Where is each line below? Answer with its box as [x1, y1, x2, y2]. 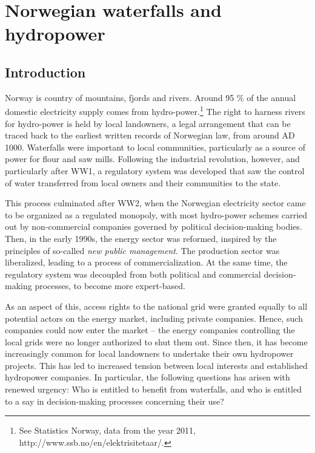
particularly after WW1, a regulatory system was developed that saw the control [5, 164, 305, 177]
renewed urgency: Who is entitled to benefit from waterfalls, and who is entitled [5, 383, 302, 396]
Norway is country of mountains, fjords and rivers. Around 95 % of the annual [5, 91, 296, 103]
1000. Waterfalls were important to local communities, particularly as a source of [5, 140, 305, 153]
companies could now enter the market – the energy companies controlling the [5, 324, 295, 336]
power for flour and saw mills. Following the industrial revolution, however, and [5, 152, 300, 165]
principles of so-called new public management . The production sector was [5, 244, 280, 256]
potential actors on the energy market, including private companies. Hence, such [5, 311, 303, 324]
